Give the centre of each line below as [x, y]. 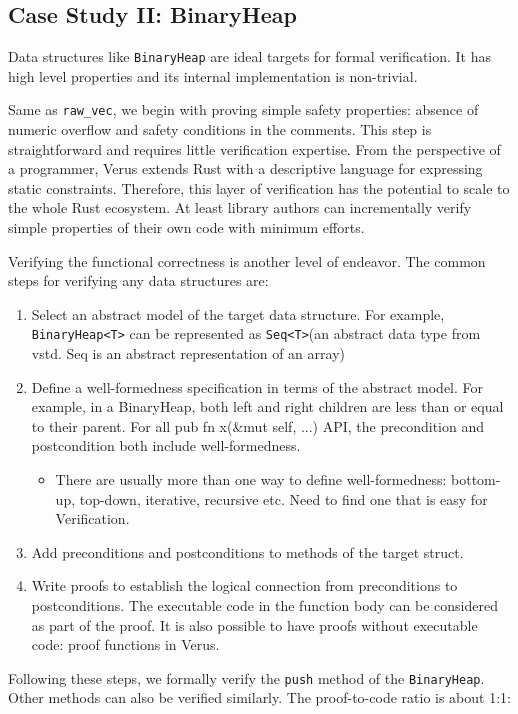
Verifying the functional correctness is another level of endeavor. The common [247, 260]
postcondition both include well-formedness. [166, 445]
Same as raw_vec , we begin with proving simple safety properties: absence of [243, 109]
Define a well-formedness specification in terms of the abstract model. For [257, 386]
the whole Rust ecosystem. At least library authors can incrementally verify [240, 207]
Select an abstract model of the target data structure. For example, [238, 313]
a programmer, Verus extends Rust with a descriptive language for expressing [245, 168]
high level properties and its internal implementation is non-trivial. [213, 75]
